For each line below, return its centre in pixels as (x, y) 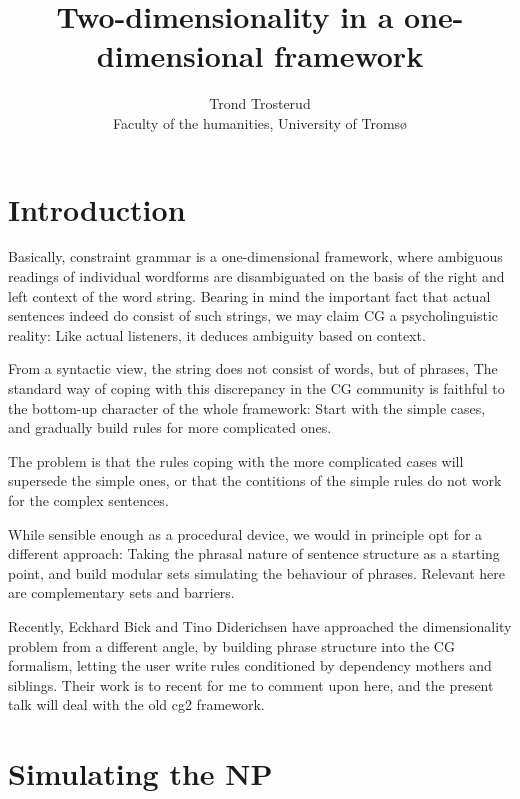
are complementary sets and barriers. (121, 592)
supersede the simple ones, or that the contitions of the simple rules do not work (255, 480)
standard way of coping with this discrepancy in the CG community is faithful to (256, 388)
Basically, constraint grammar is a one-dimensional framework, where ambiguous (255, 256)
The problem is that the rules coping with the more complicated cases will (236, 460)
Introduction (97, 208)
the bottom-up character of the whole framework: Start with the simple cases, (247, 407)
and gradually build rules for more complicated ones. (170, 427)
